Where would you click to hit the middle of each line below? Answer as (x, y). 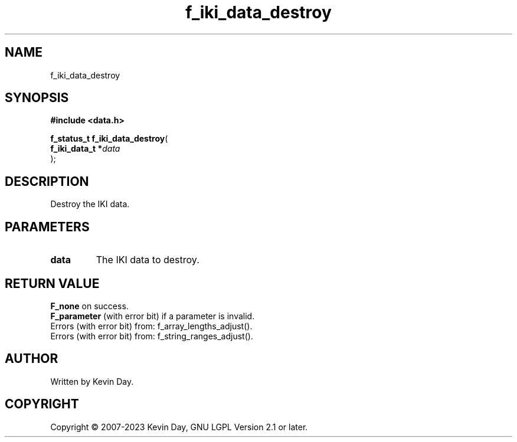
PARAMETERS (47, 227)
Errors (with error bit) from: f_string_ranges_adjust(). (152, 336)
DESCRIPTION (47, 181)
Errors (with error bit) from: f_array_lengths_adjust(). (151, 326)
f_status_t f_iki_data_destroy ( (109, 139)
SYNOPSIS (37, 98)
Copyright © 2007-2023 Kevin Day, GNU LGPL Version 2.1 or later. (179, 427)
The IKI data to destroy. (148, 260)
